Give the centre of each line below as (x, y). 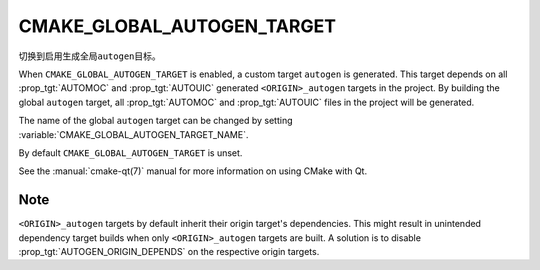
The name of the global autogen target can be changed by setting (156, 121)
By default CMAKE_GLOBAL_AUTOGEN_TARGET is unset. (130, 152)
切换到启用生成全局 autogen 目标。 (90, 56)
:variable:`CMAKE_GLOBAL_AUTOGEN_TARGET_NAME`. (133, 134)
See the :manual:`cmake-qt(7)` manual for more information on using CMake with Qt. (193, 171)
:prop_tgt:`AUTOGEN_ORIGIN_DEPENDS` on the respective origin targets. (169, 251)
